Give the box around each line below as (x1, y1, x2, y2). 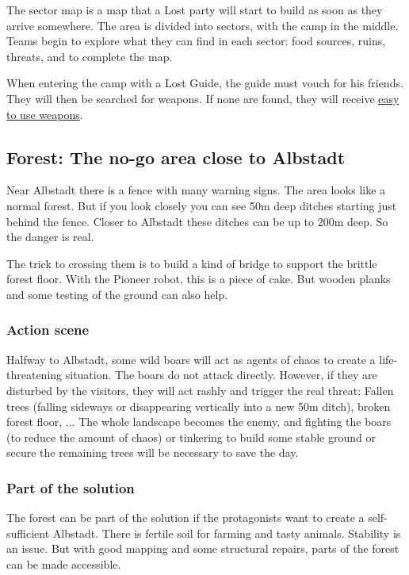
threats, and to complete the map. (6, 48, 173, 64)
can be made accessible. (6, 555, 121, 572)
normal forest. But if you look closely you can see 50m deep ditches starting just (6, 197, 397, 213)
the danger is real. (6, 228, 94, 245)
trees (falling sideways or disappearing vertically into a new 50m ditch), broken (6, 397, 391, 414)
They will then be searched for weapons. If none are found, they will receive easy (6, 90, 399, 106)
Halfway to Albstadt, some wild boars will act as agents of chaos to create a (6, 351, 376, 367)
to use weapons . (6, 105, 83, 122)
